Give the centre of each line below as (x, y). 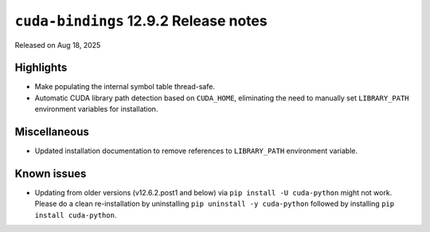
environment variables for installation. (96, 109)
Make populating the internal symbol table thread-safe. (125, 87)
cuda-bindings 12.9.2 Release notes (141, 21)
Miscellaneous (52, 132)
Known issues (51, 173)
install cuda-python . (76, 214)
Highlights (41, 68)
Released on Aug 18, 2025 (58, 45)
